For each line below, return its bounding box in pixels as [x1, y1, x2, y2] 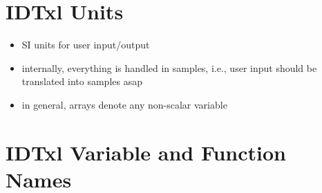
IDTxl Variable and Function [6, 138, 287, 166]
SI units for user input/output [21, 37, 150, 52]
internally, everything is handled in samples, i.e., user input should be [21, 60, 317, 75]
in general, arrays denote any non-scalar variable [21, 97, 227, 111]
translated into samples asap [21, 74, 142, 89]
